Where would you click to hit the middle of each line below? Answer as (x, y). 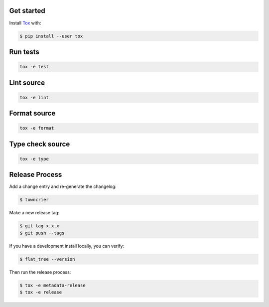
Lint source (27, 82)
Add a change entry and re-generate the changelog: (63, 186)
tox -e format (37, 128)
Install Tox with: (25, 23)
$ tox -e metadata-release (53, 285)
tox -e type (34, 159)
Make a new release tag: (34, 213)
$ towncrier (34, 200)
